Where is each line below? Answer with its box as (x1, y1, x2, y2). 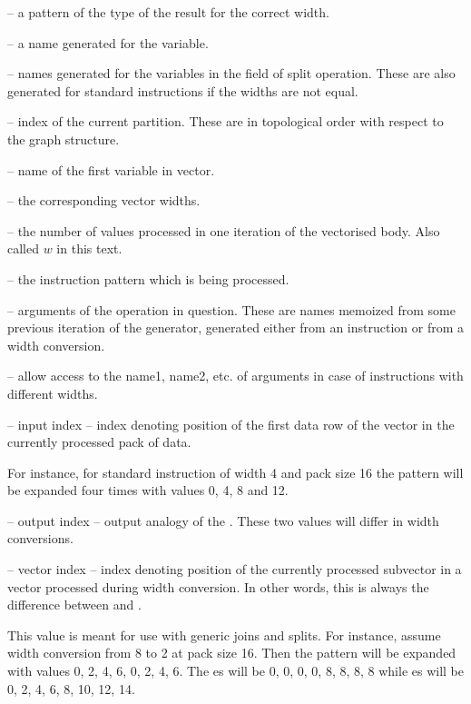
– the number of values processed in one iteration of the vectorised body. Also (7, 221, 440, 240)
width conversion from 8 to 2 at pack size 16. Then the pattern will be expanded (7, 643, 456, 662)
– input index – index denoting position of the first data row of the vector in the (7, 414, 455, 433)
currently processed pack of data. (7, 432, 191, 451)
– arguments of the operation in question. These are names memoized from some (7, 300, 456, 319)
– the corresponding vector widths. (7, 191, 201, 210)
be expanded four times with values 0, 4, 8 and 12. (7, 481, 289, 500)
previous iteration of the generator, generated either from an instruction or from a (7, 318, 465, 337)
